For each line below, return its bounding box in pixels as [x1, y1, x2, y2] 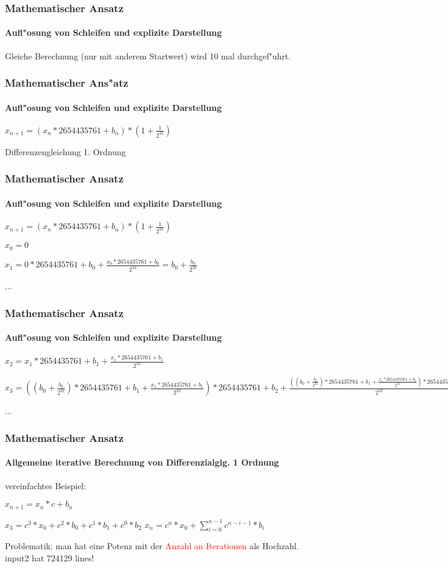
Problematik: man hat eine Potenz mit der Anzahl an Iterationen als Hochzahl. [5, 540, 299, 552]
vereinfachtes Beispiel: [5, 479, 87, 492]
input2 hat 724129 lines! [5, 551, 94, 564]
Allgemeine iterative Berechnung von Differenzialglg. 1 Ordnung [5, 456, 279, 469]
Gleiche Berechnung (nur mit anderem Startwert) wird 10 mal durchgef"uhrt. [5, 49, 291, 62]
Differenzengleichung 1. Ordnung [5, 145, 126, 158]
